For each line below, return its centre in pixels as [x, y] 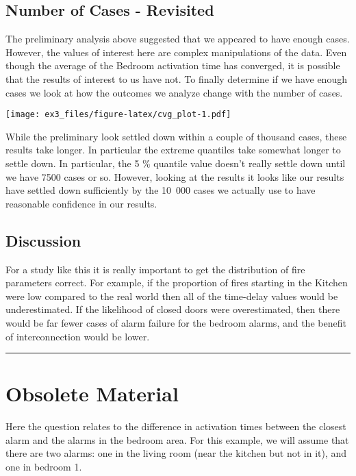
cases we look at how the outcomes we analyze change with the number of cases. [174, 92]
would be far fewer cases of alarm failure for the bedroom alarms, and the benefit [176, 322]
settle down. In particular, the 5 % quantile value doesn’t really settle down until [176, 163]
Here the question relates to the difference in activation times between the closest [176, 426]
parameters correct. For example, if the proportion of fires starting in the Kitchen [177, 283]
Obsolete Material [92, 393]
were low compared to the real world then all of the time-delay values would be [172, 296]
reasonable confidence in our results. [81, 203]
